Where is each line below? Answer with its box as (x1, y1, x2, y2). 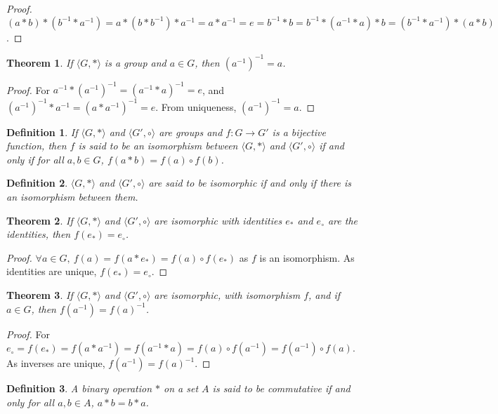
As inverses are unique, (6, 356, 105, 370)
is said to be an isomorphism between (78, 138, 238, 153)
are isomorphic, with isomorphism (154, 288, 301, 302)
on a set (164, 381, 199, 396)
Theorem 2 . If (6, 213, 73, 227)
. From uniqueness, (155, 99, 237, 114)
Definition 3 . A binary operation (6, 381, 152, 396)
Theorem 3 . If (6, 288, 73, 302)
